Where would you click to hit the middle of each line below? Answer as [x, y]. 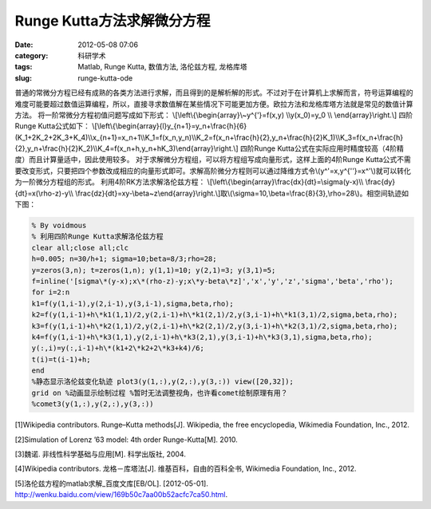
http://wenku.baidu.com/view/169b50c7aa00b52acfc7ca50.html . [121, 495]
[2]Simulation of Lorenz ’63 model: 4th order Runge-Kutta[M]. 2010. [127, 440]
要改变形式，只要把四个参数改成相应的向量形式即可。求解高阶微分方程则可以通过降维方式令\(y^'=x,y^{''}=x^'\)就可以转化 [213, 171]
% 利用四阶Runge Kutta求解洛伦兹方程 [97, 237]
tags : [24, 67]
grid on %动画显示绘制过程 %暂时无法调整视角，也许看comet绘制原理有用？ [160, 393]
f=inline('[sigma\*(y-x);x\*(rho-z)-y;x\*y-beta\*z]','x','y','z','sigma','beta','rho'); [213, 281]
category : [32, 55]
